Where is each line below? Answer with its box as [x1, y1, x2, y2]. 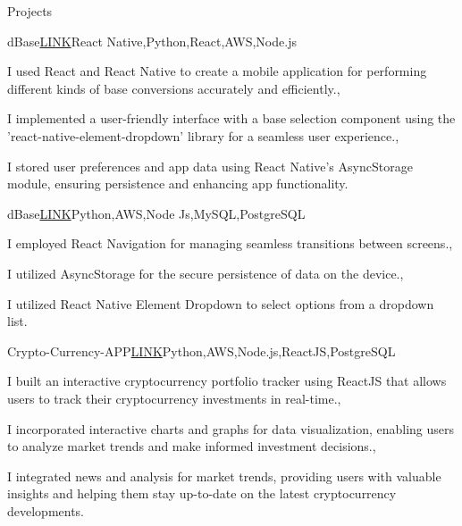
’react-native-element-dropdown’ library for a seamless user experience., [7, 126, 399, 145]
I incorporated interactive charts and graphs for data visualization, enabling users [7, 419, 455, 438]
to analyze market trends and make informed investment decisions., [7, 437, 376, 455]
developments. [7, 501, 85, 520]
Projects [7, 2, 53, 20]
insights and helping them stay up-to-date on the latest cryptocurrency [7, 484, 397, 503]
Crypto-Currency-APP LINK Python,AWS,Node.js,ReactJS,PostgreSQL [7, 341, 396, 360]
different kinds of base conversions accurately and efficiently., [7, 79, 340, 97]
